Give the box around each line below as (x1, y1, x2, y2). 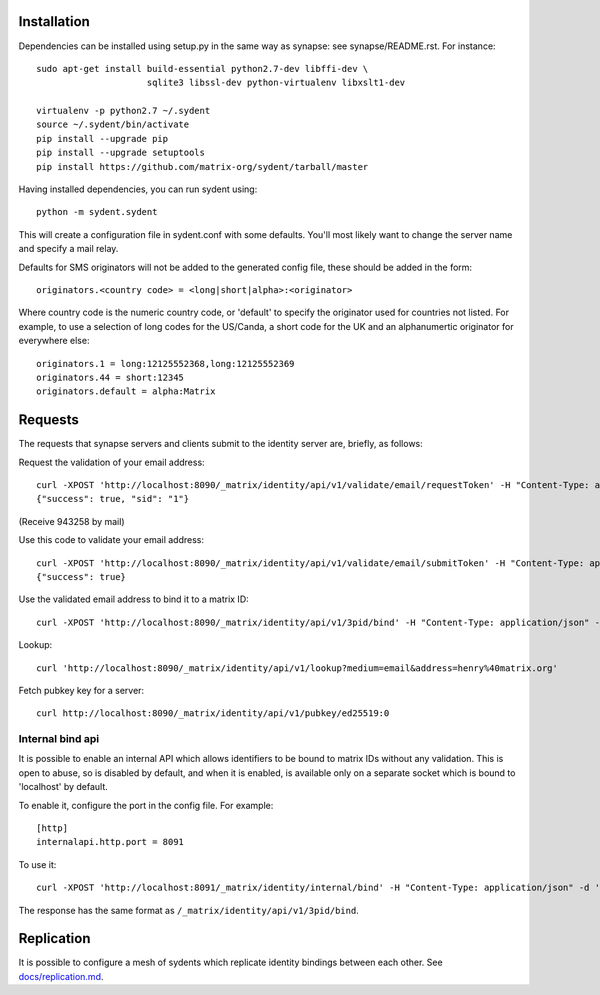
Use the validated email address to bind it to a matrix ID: (18, 593, 249, 605)
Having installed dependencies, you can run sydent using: (18, 183, 258, 195)
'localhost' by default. (18, 781, 109, 793)
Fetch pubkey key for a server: (18, 684, 145, 696)
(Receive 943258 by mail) (18, 515, 125, 527)
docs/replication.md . (18, 970, 104, 982)
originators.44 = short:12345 (36, 371, 185, 383)
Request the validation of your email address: (18, 456, 205, 468)
